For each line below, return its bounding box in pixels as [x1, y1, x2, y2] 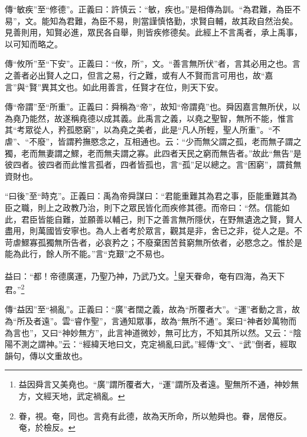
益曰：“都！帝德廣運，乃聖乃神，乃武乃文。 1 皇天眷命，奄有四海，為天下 [5, 268, 285, 282]
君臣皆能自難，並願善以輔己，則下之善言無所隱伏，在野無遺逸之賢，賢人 [21, 213, 302, 225]
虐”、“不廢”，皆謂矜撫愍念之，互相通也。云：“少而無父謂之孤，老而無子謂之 [5, 135, 302, 147]
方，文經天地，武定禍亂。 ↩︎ [18, 389, 125, 402]
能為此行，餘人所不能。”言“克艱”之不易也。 [5, 247, 169, 260]
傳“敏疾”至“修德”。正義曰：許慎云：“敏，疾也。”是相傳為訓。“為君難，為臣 [5, 3, 293, 15]
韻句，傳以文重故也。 [5, 349, 87, 361]
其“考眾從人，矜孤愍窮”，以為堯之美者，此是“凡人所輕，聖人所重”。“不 [5, 123, 281, 136]
